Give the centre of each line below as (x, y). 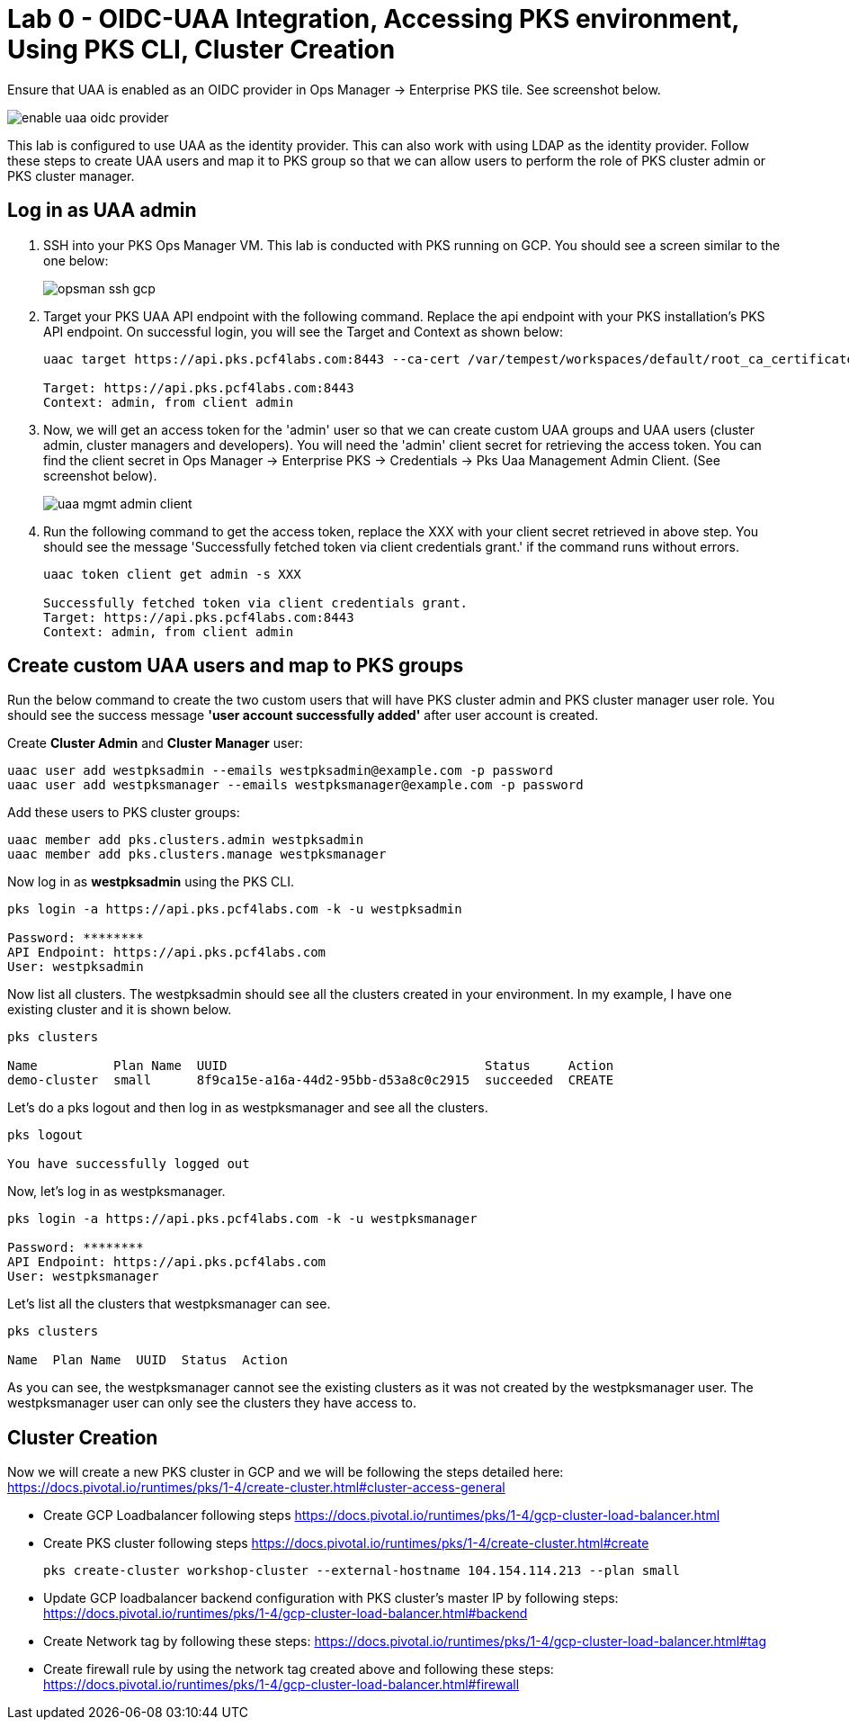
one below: (76, 260)
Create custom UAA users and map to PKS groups (236, 666)
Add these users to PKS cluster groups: (124, 813)
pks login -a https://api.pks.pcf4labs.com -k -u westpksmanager (242, 1219)
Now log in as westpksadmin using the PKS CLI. (151, 882)
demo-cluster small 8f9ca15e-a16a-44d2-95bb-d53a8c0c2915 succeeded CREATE (311, 1080)
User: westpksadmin (76, 967)
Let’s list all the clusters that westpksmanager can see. (169, 1304)
